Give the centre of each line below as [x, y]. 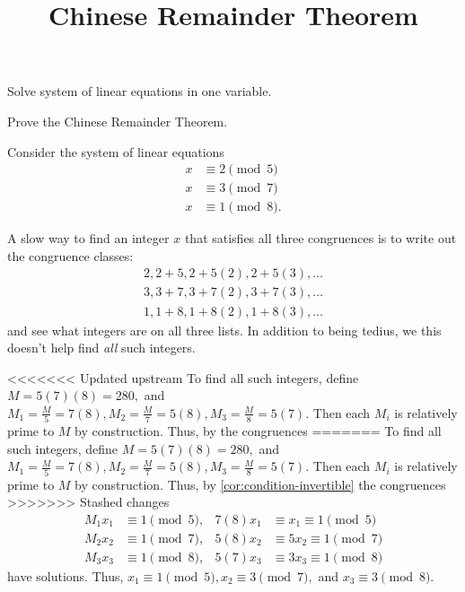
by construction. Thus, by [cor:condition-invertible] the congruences [260, 484]
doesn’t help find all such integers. [101, 348]
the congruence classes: [70, 255]
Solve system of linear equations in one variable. [140, 91]
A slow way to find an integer [88, 238]
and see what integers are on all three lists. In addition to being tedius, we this [224, 330]
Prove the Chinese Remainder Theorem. [118, 121]
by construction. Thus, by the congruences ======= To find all [258, 431]
